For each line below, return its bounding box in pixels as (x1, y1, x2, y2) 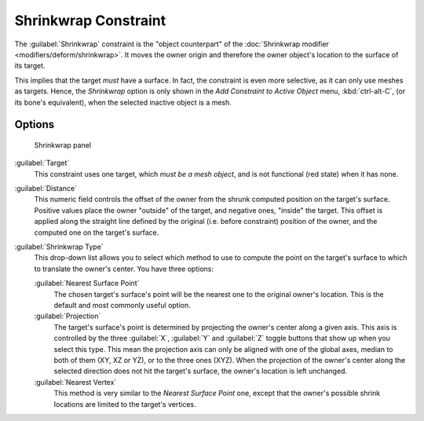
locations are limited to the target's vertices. (53, 399, 196, 408)
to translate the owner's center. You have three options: (34, 264, 214, 273)
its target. (14, 61, 46, 71)
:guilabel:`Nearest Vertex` (34, 377, 117, 386)
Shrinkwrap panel (34, 140, 92, 149)
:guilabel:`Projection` (34, 311, 101, 321)
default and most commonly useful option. (53, 300, 192, 309)
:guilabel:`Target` (14, 158, 70, 168)
